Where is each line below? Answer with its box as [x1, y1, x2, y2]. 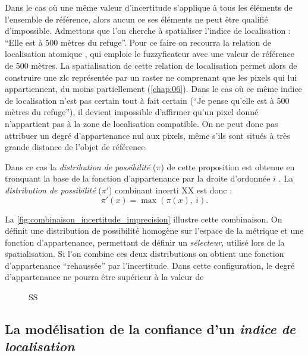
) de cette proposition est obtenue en [161, 160, 295, 173]
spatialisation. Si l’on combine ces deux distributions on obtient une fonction [5, 247, 284, 260]
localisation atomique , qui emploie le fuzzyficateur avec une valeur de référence [5, 47, 295, 60]
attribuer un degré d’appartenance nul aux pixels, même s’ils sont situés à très [5, 129, 290, 141]
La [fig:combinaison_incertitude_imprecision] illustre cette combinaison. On [5, 212, 282, 225]
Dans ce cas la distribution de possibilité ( [5, 160, 156, 173]
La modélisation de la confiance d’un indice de [5, 320, 296, 338]
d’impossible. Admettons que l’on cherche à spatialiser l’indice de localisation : [5, 24, 291, 37]
